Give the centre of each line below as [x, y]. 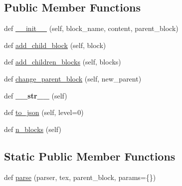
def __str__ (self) [36, 95]
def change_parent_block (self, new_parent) [73, 78]
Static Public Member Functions [90, 156]
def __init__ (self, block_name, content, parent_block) [91, 28]
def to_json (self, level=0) [44, 112]
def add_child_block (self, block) [55, 45]
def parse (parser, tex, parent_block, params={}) [80, 177]
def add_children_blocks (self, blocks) [63, 62]
